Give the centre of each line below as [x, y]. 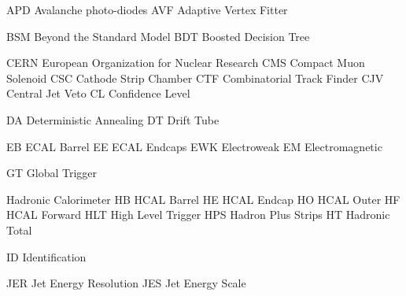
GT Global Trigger [52, 173]
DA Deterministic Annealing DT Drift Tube [113, 119]
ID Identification [46, 256]
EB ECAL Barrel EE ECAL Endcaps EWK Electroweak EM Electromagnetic [194, 146]
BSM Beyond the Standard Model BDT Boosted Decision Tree [158, 36]
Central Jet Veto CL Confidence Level [98, 93]
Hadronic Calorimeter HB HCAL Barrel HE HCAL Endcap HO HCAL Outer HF [203, 199]
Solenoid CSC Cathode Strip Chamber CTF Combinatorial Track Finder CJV [195, 78]
